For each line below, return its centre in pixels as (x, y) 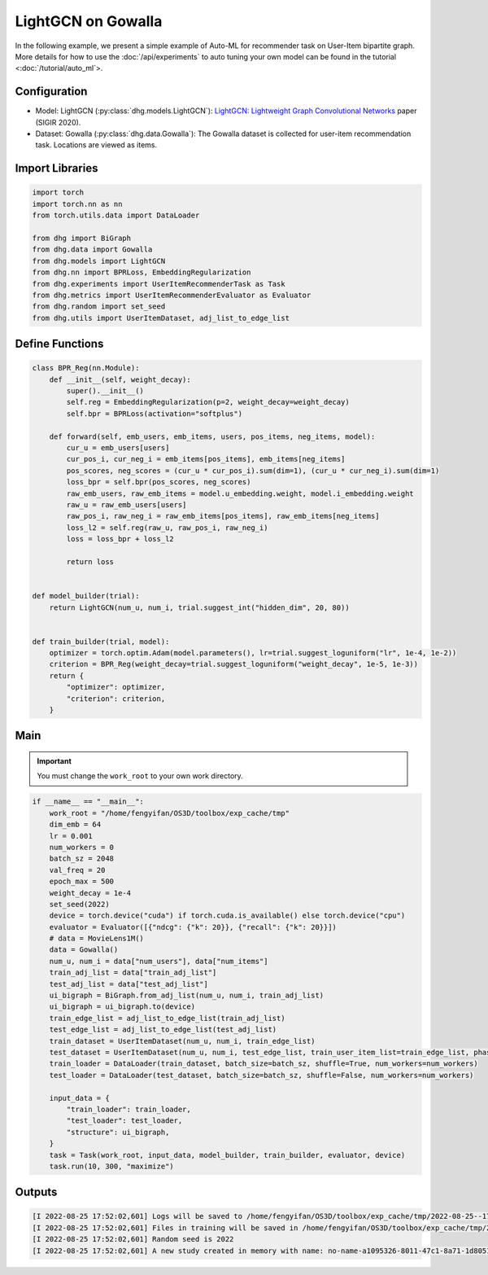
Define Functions (59, 344)
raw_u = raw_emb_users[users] (126, 504)
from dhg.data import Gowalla (92, 250)
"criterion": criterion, (116, 699)
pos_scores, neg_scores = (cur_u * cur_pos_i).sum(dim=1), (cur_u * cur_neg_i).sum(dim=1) (253, 471)
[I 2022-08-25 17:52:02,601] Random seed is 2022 (133, 1239)
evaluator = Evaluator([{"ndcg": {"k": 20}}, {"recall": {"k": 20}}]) (193, 927)
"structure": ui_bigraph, (118, 1132)
